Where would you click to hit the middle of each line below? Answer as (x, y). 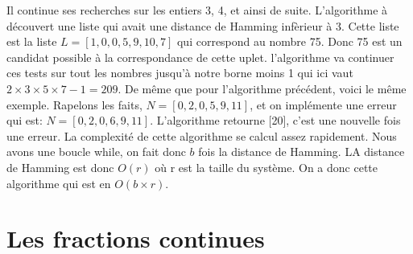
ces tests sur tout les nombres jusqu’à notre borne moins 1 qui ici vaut (180, 73)
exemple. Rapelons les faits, (74, 104)
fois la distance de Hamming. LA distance (301, 152)
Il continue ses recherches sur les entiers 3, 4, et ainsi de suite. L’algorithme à (197, 10)
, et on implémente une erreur (323, 104)
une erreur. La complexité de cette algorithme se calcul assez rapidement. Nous (202, 135)
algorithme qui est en (59, 183)
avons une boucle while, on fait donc (96, 152)
